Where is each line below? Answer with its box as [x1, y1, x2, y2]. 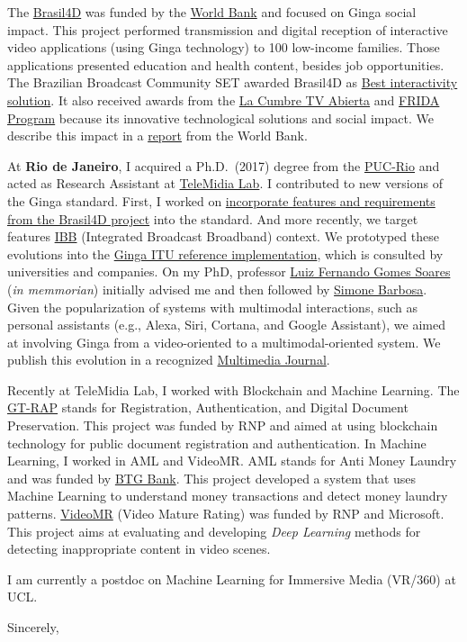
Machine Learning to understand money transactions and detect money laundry [7, 486, 448, 505]
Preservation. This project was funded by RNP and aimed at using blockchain [7, 416, 438, 435]
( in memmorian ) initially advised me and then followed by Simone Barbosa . [7, 279, 427, 298]
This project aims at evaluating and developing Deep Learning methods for [7, 521, 421, 540]
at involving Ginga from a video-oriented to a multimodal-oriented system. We [7, 332, 441, 351]
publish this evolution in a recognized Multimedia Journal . [7, 350, 330, 369]
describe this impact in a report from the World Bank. [7, 126, 308, 145]
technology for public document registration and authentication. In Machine [7, 433, 427, 452]
